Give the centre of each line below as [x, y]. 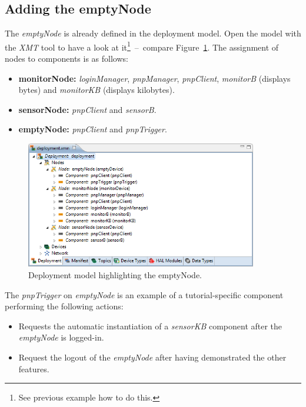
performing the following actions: [64, 306]
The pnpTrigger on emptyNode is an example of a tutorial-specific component [144, 294]
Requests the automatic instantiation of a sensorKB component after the [150, 326]
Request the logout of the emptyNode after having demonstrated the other [152, 357]
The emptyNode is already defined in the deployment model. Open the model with [153, 33]
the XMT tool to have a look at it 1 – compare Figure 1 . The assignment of [142, 46]
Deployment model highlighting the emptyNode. [115, 275]
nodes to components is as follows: [66, 59]
